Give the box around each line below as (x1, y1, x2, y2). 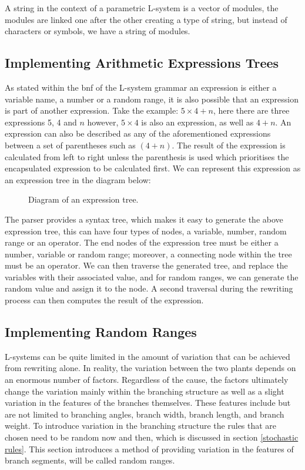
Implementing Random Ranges (5, 323, 197, 341)
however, (87, 115, 119, 128)
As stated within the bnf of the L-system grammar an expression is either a (5, 81, 277, 93)
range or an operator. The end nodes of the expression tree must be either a (5, 236, 279, 249)
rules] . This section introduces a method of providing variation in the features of (5, 442, 294, 455)
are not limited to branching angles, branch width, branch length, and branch (5, 408, 284, 420)
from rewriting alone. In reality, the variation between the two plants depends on (5, 362, 296, 374)
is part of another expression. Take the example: (5, 104, 179, 117)
